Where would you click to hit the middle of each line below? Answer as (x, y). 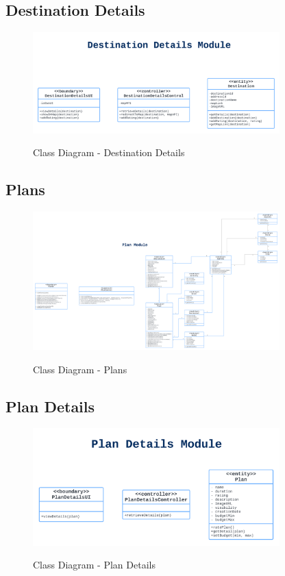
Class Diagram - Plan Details (94, 565)
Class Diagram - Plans (80, 369)
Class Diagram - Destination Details (109, 152)
